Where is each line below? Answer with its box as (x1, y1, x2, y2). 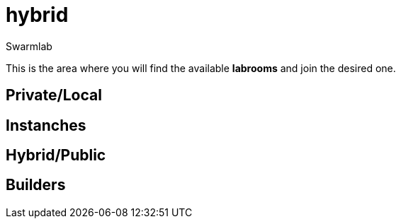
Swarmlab (6, 40, 52, 52)
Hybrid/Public (6, 146, 106, 165)
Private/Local (6, 86, 102, 105)
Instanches (6, 116, 86, 134)
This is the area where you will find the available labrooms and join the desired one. (6, 61, 396, 74)
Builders (6, 176, 66, 194)
